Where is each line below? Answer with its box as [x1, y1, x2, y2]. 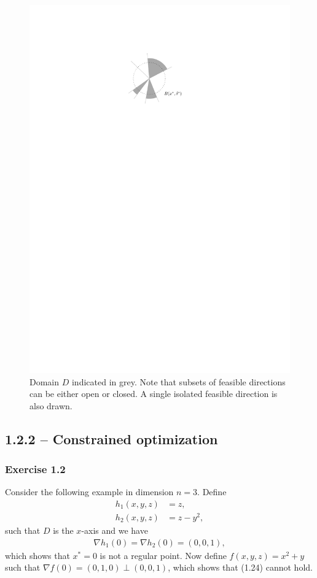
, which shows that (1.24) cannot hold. [168, 561, 313, 574]
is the [53, 524, 74, 537]
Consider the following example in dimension [5, 485, 174, 498]
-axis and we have [81, 524, 148, 537]
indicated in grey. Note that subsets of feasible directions [71, 375, 286, 388]
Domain [29, 375, 60, 388]
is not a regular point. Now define [100, 549, 227, 561]
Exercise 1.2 [5, 461, 66, 476]
